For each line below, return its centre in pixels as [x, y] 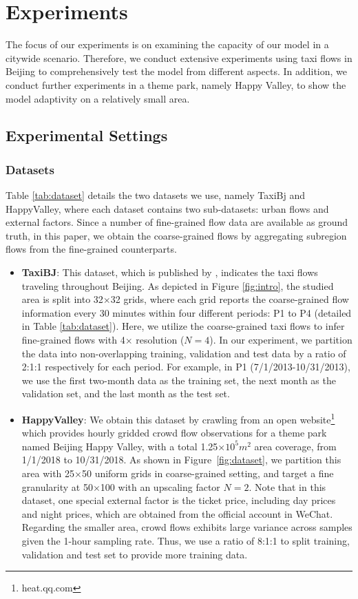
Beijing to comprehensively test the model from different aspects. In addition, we [177, 71]
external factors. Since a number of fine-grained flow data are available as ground [177, 222]
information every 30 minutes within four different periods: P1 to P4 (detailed [187, 312]
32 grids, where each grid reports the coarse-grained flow [230, 299]
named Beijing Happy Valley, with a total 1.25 [120, 446]
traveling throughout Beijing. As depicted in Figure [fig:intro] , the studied [178, 285]
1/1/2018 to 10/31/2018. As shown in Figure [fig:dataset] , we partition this [181, 460]
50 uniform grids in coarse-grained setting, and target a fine [208, 473]
